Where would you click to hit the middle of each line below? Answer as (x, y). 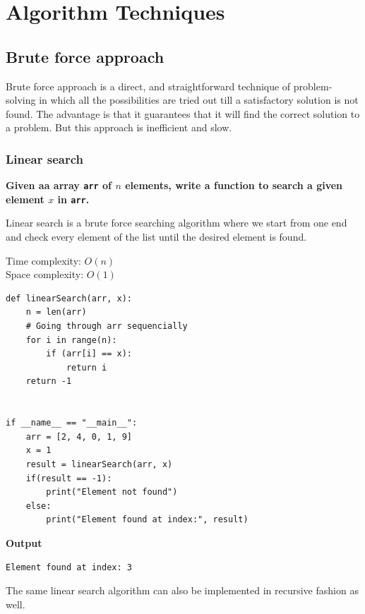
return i (86, 367)
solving (21, 100)
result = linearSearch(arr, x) (99, 464)
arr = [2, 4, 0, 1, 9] (79, 437)
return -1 (49, 381)
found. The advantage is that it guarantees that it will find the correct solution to (183, 113)
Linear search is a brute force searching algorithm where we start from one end (176, 223)
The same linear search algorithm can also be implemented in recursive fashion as (182, 590)
